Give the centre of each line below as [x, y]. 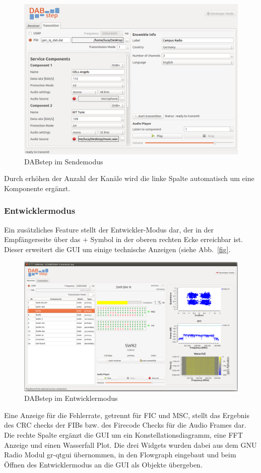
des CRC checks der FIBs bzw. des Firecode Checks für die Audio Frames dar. [125, 425]
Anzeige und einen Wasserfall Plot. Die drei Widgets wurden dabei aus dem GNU [130, 445]
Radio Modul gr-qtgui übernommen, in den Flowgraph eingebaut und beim [120, 455]
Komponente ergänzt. [37, 188]
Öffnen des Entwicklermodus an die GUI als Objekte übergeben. [103, 464]
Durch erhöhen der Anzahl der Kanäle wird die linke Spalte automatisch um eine [129, 178]
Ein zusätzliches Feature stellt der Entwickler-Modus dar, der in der [109, 229]
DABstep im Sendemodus [64, 161]
